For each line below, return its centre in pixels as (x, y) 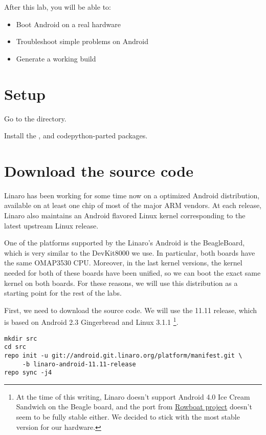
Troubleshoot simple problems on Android (82, 41)
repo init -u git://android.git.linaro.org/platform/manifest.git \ (123, 355)
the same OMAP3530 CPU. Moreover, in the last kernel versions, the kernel (123, 263)
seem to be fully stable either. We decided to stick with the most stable (128, 417)
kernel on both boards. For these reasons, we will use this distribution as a (121, 283)
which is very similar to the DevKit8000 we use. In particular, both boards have (130, 252)
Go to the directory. (35, 118)
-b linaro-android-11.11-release (79, 364)
